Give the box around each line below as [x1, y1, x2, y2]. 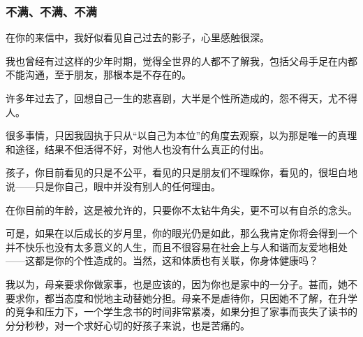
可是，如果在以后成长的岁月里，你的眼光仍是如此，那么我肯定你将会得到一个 [6, 226, 357, 241]
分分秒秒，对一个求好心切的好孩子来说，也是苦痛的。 [6, 317, 250, 332]
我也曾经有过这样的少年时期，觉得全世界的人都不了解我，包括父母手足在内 [6, 53, 348, 68]
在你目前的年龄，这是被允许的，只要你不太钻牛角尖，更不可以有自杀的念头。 [6, 202, 357, 217]
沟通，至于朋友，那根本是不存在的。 [24, 67, 191, 82]
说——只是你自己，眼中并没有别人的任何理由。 [6, 178, 221, 193]
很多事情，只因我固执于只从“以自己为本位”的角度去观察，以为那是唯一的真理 [6, 128, 357, 143]
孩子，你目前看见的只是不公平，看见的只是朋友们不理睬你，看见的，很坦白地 [6, 165, 357, 180]
